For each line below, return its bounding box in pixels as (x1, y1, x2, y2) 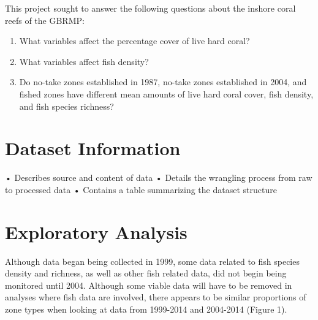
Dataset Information (5, 135, 181, 161)
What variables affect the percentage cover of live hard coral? (19, 34, 250, 47)
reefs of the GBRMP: (5, 13, 85, 26)
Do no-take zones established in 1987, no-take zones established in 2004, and (19, 75, 307, 88)
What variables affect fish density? (19, 55, 149, 67)
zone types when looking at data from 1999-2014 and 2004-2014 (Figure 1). (5, 302, 287, 315)
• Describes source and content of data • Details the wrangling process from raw (5, 171, 312, 184)
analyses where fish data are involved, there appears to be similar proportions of (5, 291, 306, 303)
